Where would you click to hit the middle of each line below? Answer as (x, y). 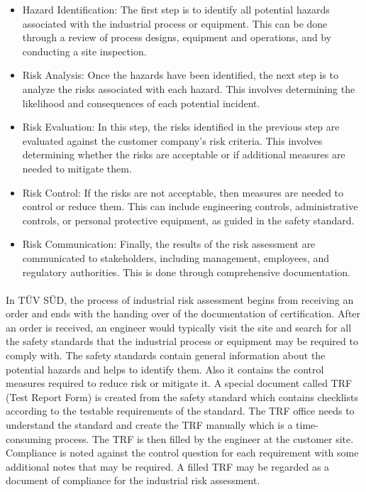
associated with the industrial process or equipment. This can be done (175, 23)
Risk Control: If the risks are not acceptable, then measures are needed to (183, 192)
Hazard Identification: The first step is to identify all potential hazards (176, 9)
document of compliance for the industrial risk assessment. (133, 480)
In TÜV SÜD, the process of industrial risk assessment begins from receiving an (180, 299)
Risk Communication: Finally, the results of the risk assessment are (169, 244)
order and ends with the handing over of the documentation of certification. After (183, 313)
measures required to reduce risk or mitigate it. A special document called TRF (179, 383)
